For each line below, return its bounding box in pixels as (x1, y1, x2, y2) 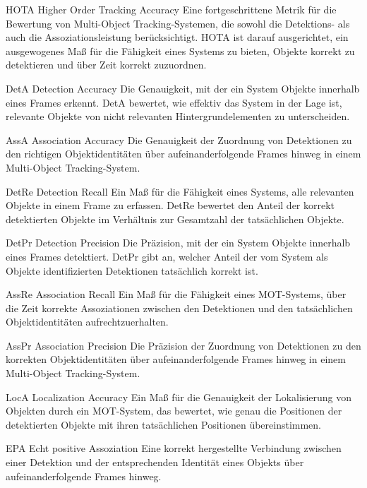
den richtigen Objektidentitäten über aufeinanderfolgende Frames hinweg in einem (6, 146, 361, 161)
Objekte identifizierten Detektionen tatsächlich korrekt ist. (6, 263, 258, 278)
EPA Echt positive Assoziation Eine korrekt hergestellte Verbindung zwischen (6, 441, 342, 456)
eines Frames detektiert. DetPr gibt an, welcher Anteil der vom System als (6, 249, 328, 263)
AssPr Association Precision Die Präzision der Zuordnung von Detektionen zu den (6, 338, 361, 352)
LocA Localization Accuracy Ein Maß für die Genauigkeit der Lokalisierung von (6, 389, 351, 404)
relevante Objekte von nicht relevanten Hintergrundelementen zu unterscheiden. (6, 109, 350, 124)
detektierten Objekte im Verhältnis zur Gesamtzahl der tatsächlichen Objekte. (6, 211, 344, 226)
